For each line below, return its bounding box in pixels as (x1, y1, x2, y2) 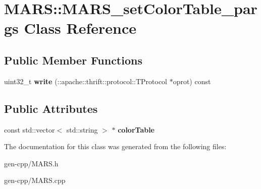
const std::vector (4, 124, 55, 135)
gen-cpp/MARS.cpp (4, 175, 66, 185)
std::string (66, 124, 98, 135)
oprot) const (173, 76, 211, 86)
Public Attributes (4, 100, 98, 116)
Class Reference (24, 18, 137, 38)
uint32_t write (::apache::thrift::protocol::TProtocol (4, 76, 167, 86)
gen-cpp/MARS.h (4, 158, 59, 168)
